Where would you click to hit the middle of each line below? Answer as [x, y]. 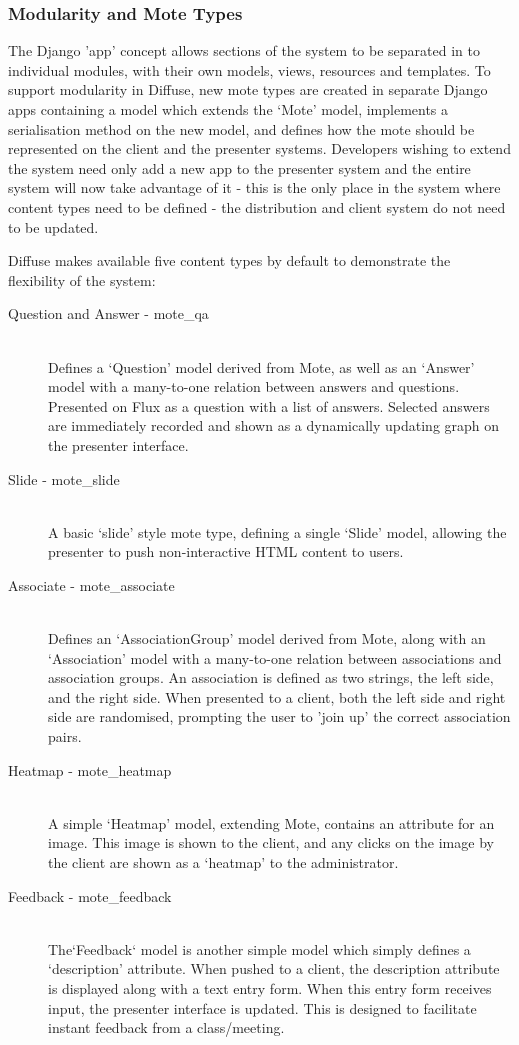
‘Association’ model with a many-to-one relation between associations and [275, 657]
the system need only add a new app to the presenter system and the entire [239, 167]
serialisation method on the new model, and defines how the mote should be [241, 128]
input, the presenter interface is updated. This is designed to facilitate [262, 1007]
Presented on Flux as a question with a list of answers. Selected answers [269, 405]
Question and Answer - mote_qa [108, 313]
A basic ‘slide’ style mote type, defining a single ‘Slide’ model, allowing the [277, 531]
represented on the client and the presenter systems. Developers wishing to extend [259, 148]
